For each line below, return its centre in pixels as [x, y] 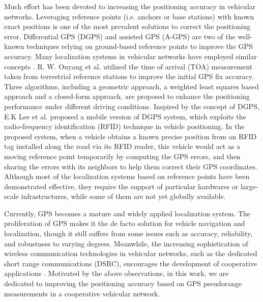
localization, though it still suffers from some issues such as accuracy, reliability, [128, 233]
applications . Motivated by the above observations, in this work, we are [116, 273]
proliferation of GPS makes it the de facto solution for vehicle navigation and [125, 223]
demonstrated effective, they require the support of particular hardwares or [121, 186]
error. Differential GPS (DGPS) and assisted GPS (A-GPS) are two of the [120, 36]
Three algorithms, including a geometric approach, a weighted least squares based [131, 86]
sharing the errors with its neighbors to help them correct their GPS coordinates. [131, 166]
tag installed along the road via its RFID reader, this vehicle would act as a [122, 146]
